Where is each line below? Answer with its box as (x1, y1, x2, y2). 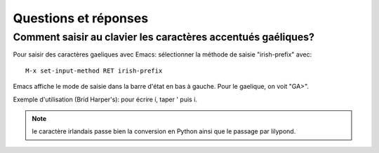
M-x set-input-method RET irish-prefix (25, 66, 163, 75)
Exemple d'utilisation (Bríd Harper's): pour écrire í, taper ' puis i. (13, 95, 198, 103)
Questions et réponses (13, 10, 149, 26)
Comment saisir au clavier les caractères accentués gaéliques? (13, 31, 315, 43)
